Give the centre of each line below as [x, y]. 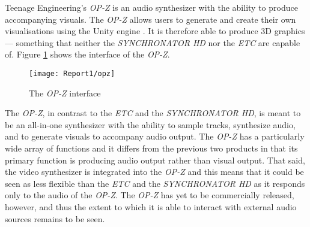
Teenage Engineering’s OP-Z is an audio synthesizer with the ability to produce [151, 7]
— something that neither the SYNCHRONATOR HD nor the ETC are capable [153, 42]
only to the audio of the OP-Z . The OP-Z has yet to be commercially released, [150, 195]
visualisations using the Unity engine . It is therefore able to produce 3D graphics [155, 31]
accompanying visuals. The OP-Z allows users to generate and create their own [150, 19]
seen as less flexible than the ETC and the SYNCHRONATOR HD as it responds [155, 183]
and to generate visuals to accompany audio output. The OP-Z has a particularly [155, 136]
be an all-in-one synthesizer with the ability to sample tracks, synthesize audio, [150, 124]
